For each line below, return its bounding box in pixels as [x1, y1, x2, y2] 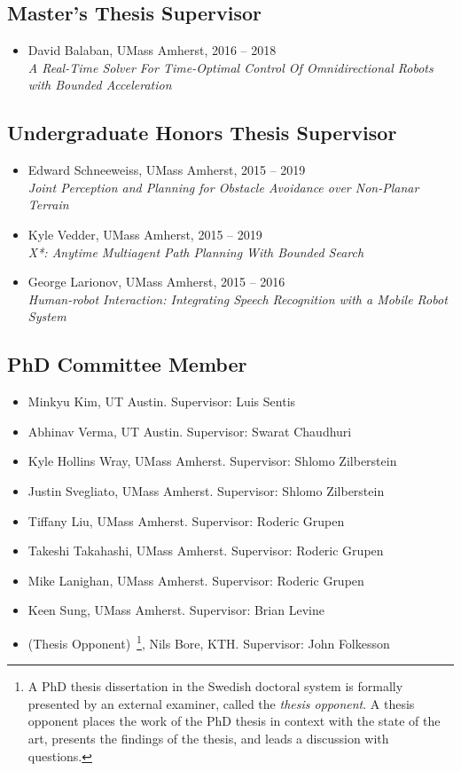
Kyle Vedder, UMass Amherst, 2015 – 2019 [27, 224, 262, 243]
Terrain [27, 195, 69, 214]
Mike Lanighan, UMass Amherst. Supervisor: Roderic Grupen [27, 570, 364, 589]
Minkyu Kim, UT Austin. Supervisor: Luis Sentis [27, 392, 296, 411]
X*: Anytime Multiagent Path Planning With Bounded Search [27, 242, 364, 261]
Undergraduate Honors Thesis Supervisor [7, 119, 397, 146]
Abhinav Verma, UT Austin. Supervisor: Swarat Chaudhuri [27, 421, 352, 440]
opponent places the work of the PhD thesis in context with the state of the [27, 712, 441, 730]
